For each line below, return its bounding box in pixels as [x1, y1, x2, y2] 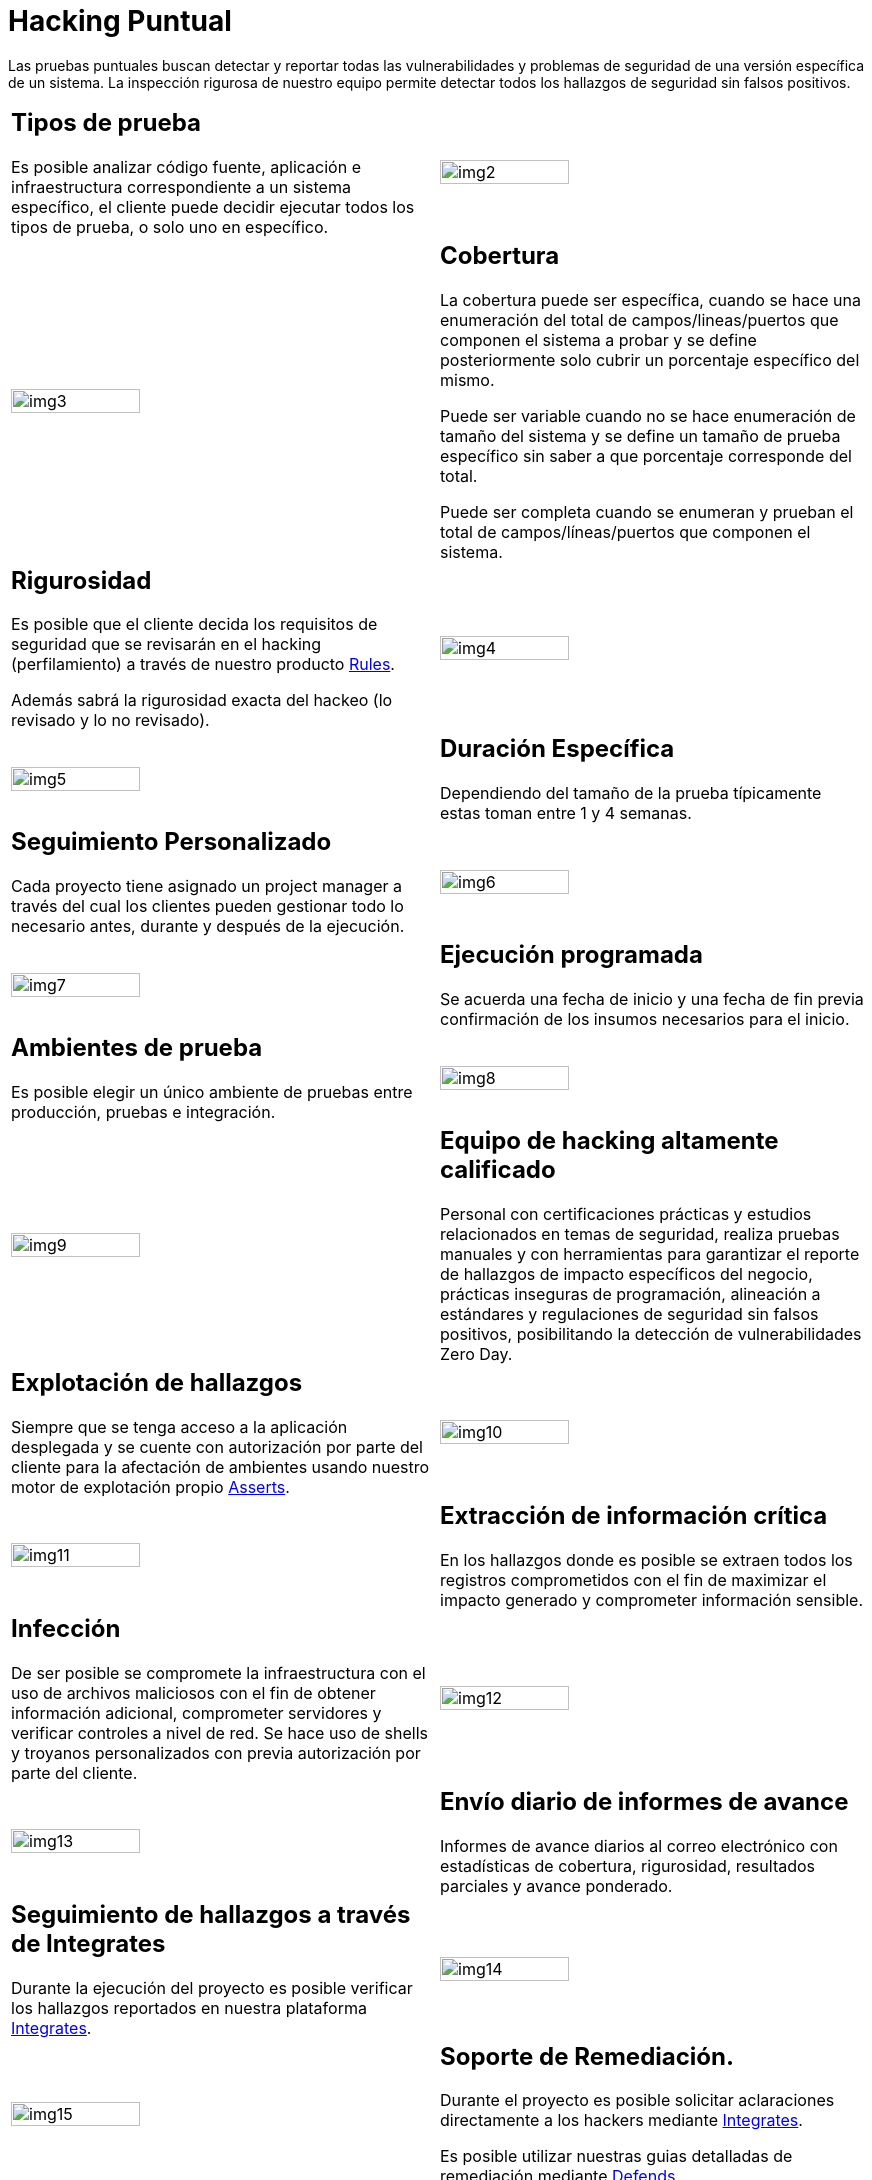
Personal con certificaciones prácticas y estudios [440, 1204, 812, 1224]
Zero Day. [440, 1344, 513, 1364]
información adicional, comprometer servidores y [11, 1702, 382, 1723]
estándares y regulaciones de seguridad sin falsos [440, 1304, 819, 1324]
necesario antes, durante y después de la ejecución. [11, 916, 405, 937]
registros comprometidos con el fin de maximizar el [440, 1569, 827, 1590]
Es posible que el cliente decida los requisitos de [11, 614, 378, 635]
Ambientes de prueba [11, 1033, 263, 1063]
